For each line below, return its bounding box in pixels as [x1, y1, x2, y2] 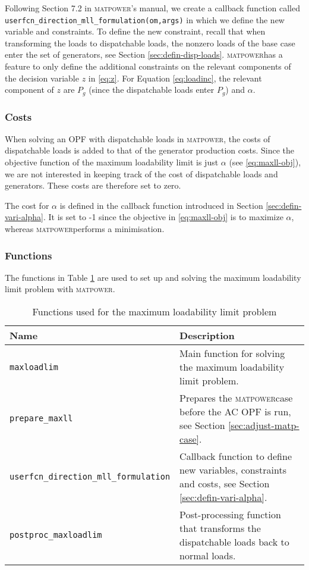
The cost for [5, 199, 49, 211]
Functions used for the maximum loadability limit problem [32, 305, 277, 319]
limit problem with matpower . [5, 283, 115, 295]
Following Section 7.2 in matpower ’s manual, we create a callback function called [5, 2, 300, 14]
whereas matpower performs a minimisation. [5, 223, 165, 235]
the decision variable [5, 71, 79, 84]
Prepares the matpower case [179, 391, 293, 405]
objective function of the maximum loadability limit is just [5, 156, 219, 168]
